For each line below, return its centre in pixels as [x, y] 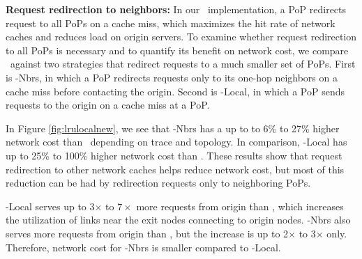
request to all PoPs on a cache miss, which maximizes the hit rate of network [171, 23]
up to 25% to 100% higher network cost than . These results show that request [174, 155]
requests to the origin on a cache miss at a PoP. [108, 105]
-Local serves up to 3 [50, 206]
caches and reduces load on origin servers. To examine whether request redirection [181, 37]
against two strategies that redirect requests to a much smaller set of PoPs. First [183, 64]
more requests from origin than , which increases [240, 206]
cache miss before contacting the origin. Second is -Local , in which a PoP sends [175, 91]
